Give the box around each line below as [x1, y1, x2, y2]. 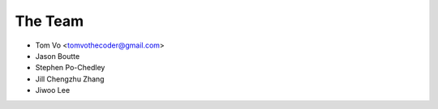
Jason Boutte [35, 51, 80, 61]
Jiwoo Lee [35, 86, 71, 95]
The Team [15, 12, 84, 30]
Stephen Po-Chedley [35, 63, 105, 73]
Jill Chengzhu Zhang [35, 73, 105, 84]
